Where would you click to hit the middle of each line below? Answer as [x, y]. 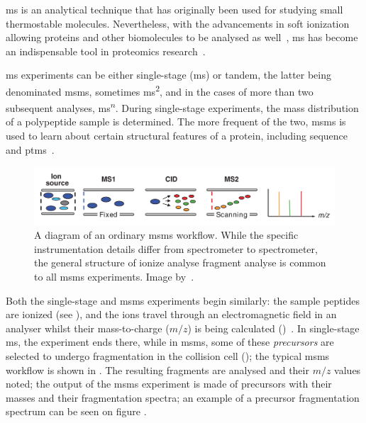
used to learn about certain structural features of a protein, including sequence [177, 136]
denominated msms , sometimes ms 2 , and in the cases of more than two [160, 90]
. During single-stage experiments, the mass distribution [237, 107]
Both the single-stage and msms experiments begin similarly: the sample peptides [183, 300]
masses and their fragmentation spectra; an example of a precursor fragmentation [183, 397]
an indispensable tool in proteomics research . [106, 51]
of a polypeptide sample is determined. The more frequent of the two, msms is [176, 122]
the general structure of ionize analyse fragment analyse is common [180, 263]
